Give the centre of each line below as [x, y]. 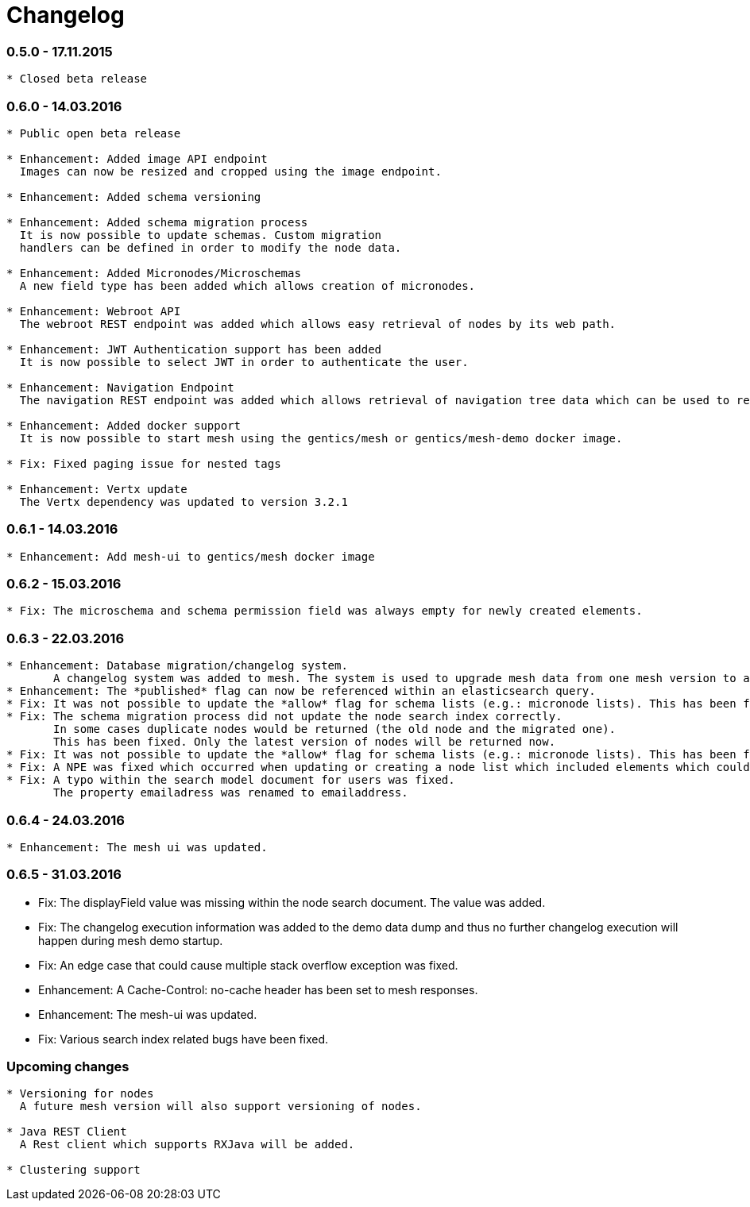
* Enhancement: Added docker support [124, 425]
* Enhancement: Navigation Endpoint [120, 387]
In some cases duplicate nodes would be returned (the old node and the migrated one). [335, 729]
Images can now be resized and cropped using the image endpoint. [230, 171]
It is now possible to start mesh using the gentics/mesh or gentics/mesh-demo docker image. [321, 438]
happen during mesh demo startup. [131, 940]
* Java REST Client [67, 1132]
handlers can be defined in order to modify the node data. [211, 247]
